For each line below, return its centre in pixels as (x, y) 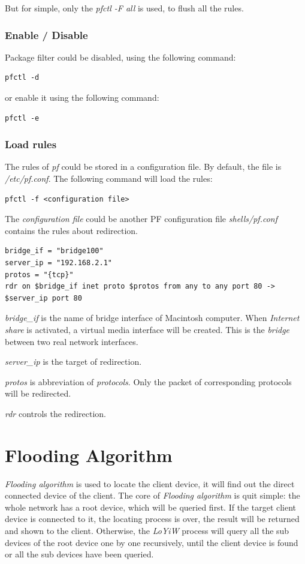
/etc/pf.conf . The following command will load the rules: (109, 178)
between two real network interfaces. (72, 341)
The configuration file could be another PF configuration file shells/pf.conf (141, 219)
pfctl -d (22, 78)
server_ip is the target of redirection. (73, 361)
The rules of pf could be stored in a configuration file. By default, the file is (143, 166)
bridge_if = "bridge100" (54, 251)
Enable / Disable (46, 34)
